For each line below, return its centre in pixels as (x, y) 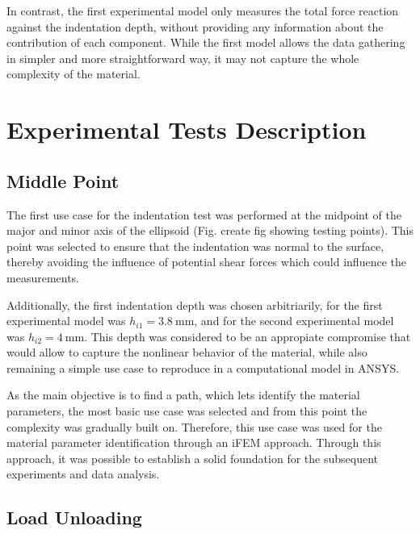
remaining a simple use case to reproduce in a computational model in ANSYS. (203, 367)
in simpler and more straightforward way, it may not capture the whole (183, 58)
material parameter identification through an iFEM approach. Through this (194, 442)
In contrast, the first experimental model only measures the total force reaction (203, 10)
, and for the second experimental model (294, 321)
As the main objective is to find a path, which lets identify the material (183, 395)
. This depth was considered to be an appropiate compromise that (248, 336)
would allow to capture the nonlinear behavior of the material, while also (187, 352)
